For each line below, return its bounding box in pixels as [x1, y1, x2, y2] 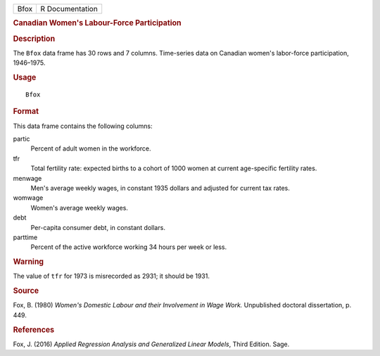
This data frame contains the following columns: [13, 122, 153, 130]
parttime [13, 233, 38, 241]
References [13, 324, 55, 334]
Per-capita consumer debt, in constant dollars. [30, 223, 165, 231]
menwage [13, 174, 42, 182]
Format [13, 106, 39, 116]
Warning [13, 257, 44, 267]
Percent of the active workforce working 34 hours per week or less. [30, 243, 227, 251]
